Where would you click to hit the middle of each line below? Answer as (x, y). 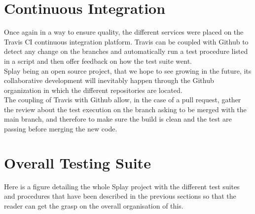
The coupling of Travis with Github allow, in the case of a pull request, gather (123, 100)
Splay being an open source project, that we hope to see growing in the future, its (128, 70)
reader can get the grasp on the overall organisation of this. (94, 205)
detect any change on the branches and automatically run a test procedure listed (126, 51)
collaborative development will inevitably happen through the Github (109, 80)
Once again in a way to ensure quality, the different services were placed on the (124, 32)
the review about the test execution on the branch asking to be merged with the (125, 109)
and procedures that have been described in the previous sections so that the (120, 196)
